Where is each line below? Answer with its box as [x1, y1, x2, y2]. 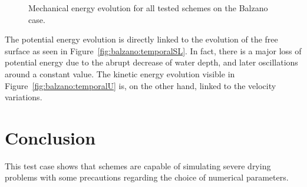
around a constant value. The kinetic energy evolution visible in [5, 67, 235, 80]
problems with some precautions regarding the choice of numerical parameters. [5, 171, 289, 183]
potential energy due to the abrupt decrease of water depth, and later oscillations [5, 56, 298, 68]
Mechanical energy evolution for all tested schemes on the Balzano [28, 2, 268, 14]
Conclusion [5, 125, 96, 149]
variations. [5, 91, 42, 103]
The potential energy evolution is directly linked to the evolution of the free [5, 33, 278, 45]
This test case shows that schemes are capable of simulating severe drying [5, 159, 271, 172]
